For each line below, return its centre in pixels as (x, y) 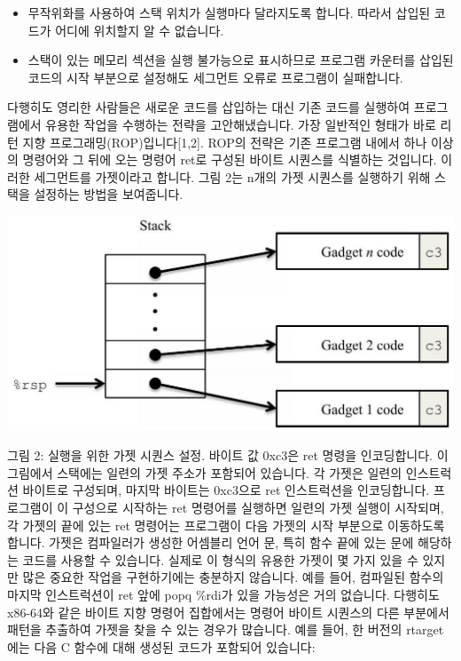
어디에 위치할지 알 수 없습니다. (140, 30)
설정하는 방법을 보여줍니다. (109, 194)
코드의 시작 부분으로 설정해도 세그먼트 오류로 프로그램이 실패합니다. (215, 77)
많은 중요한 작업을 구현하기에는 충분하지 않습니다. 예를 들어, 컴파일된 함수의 (233, 577)
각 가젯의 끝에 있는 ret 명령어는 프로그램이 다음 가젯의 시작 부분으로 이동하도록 (226, 525)
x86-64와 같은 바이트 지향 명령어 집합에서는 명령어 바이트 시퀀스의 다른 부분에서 (228, 612)
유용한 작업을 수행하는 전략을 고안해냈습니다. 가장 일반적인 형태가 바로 (241, 124)
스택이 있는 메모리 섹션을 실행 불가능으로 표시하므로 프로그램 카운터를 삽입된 (241, 60)
